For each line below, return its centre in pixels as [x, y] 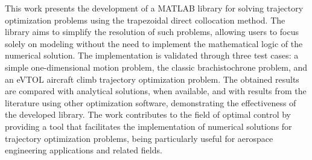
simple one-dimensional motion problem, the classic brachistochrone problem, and [156, 67]
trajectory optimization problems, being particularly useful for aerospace [139, 138]
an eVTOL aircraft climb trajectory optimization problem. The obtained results [152, 79]
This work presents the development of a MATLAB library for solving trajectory [154, 8]
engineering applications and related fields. [84, 150]
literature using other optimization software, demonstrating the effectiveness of [151, 102]
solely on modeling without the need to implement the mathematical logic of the [154, 43]
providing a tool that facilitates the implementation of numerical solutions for [148, 126]
